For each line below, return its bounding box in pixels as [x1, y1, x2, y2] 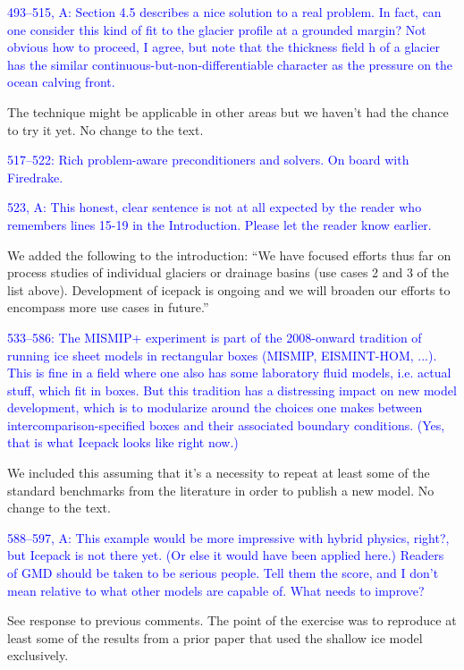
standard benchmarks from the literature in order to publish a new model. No [7, 480, 434, 499]
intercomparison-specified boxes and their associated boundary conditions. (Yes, [7, 415, 445, 434]
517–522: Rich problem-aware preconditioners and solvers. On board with [7, 150, 409, 169]
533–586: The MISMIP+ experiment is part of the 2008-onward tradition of [7, 327, 422, 346]
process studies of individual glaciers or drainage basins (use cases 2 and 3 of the [7, 263, 450, 282]
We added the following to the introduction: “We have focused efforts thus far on [7, 245, 451, 264]
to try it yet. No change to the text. [7, 120, 204, 139]
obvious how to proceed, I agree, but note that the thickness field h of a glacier [7, 38, 441, 56]
